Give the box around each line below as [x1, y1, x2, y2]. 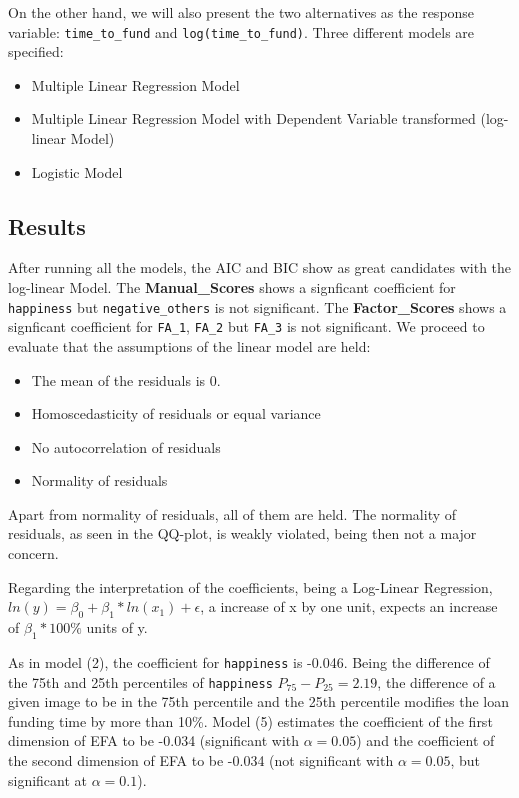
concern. [8, 543, 59, 564]
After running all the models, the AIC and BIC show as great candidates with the [8, 257, 512, 278]
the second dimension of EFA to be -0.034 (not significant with [8, 749, 394, 770]
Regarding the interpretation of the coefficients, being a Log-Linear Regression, [8, 576, 493, 597]
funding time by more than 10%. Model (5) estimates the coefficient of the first [8, 710, 493, 731]
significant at [8, 769, 88, 790]
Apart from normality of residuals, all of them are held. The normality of [8, 503, 457, 524]
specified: [8, 41, 64, 62]
